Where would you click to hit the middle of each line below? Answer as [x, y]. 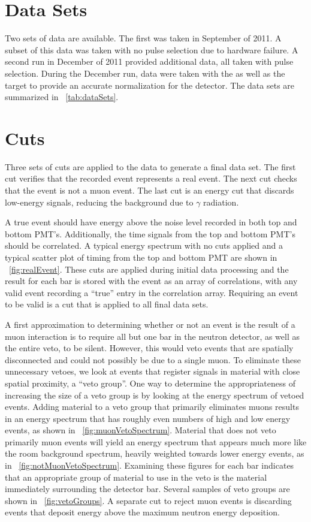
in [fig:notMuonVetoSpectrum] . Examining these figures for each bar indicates [150, 465]
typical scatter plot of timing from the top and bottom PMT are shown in [141, 257]
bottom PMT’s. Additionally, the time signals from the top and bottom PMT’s [150, 233]
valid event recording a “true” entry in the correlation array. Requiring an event [152, 292]
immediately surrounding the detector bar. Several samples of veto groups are [147, 489]
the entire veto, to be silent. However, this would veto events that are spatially [149, 348]
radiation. [221, 202]
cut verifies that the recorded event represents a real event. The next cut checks [151, 178]
